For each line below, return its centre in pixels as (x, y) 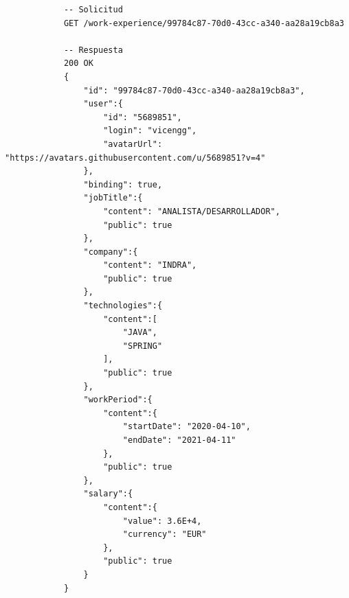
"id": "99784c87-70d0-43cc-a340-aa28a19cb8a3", (194, 90)
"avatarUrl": (133, 144)
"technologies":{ (123, 306)
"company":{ (111, 252)
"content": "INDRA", (150, 265)
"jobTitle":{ (113, 198)
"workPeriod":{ (118, 400)
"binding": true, (123, 184)
